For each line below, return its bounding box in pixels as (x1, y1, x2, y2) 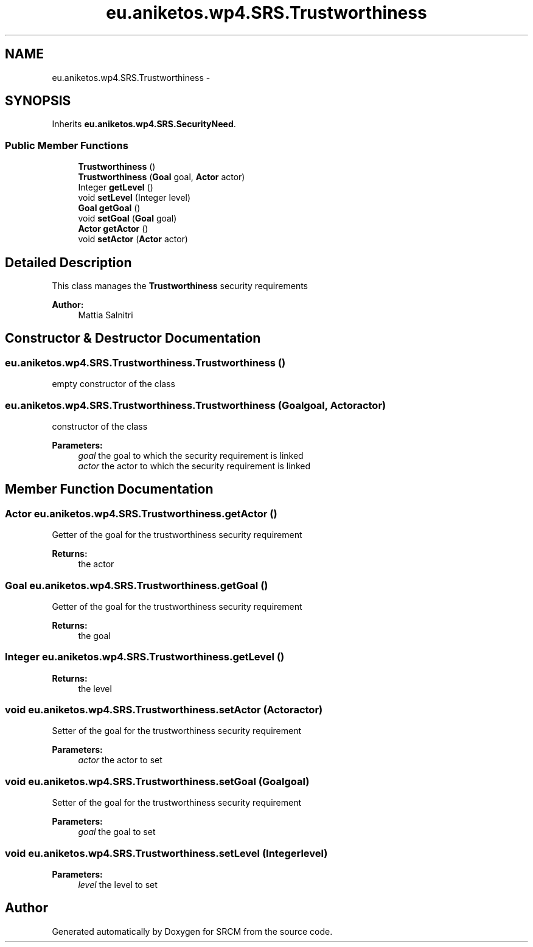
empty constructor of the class (52, 379, 175, 390)
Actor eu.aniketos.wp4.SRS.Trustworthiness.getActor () (5, 507, 277, 520)
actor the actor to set (78, 755, 162, 766)
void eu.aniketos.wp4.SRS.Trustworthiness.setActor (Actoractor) (5, 704, 323, 716)
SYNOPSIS (5, 93, 71, 109)
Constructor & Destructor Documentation (5, 330, 261, 346)
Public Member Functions (5, 139, 128, 152)
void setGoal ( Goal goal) (78, 213, 177, 224)
